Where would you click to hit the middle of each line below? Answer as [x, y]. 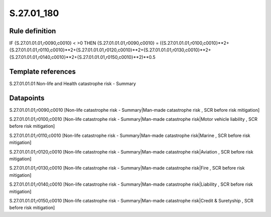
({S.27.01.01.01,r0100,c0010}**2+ [194, 43]
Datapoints [27, 98]
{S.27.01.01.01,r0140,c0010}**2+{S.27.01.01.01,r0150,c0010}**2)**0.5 [82, 57]
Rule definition [33, 31]
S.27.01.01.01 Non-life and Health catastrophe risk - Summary [73, 84]
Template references [43, 71]
